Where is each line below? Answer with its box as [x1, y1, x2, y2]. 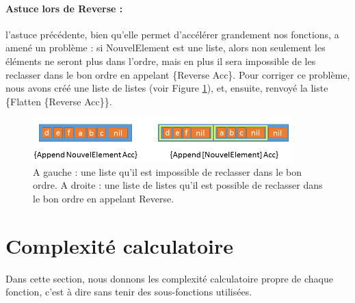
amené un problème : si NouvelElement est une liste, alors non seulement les [5, 40, 326, 55]
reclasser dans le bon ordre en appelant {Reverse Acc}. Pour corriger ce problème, [5, 67, 350, 81]
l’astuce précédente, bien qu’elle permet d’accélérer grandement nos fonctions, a [5, 27, 339, 41]
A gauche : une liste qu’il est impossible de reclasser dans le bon [33, 164, 302, 179]
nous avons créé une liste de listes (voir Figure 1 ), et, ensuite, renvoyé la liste [5, 81, 328, 95]
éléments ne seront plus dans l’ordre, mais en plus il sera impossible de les [5, 53, 316, 68]
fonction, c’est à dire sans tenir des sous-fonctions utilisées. [5, 285, 252, 299]
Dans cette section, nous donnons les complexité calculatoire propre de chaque [5, 271, 333, 285]
